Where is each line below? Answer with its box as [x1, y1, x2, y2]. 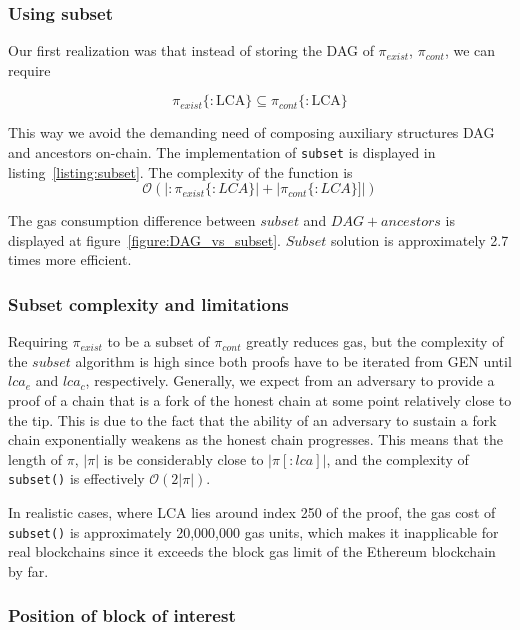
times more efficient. [8, 249, 132, 270]
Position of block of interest [8, 603, 236, 628]
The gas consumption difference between [8, 210, 256, 231]
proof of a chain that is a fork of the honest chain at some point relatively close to [8, 390, 512, 411]
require [8, 59, 51, 80]
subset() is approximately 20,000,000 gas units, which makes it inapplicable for [8, 521, 499, 542]
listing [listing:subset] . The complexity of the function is [8, 161, 353, 182]
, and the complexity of [326, 448, 469, 469]
